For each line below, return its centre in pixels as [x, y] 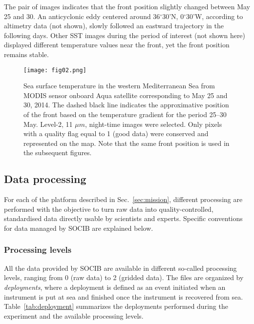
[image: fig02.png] [55, 70]
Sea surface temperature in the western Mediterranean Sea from [119, 86]
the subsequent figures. [58, 152]
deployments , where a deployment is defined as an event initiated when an [115, 287]
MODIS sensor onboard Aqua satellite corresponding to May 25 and [126, 95]
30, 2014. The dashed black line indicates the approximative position [126, 105]
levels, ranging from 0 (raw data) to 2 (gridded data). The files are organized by [124, 277]
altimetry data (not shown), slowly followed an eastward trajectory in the [114, 26]
